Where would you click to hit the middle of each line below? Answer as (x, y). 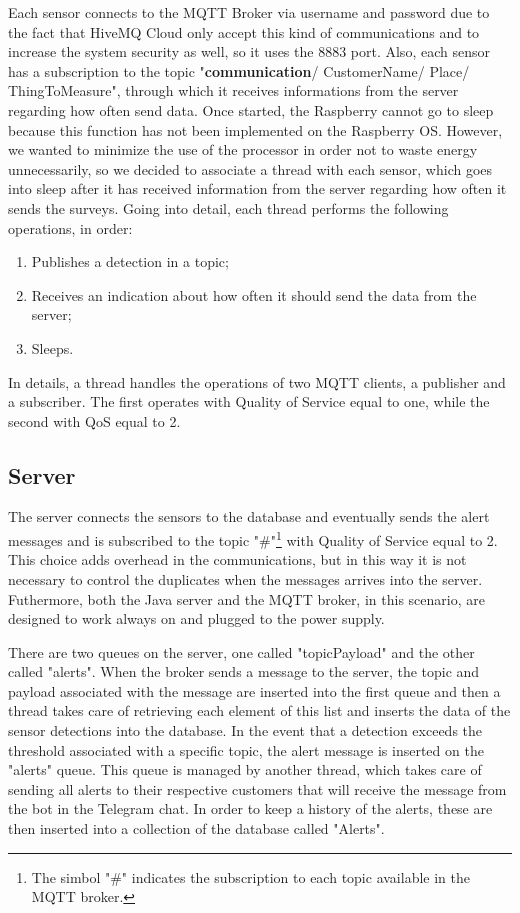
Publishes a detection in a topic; (130, 261)
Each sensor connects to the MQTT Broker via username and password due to (249, 12)
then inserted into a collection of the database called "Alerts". (196, 828)
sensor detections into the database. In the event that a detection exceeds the (245, 730)
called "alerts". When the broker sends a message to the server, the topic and (244, 671)
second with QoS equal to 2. (94, 420)
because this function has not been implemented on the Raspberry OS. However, (255, 129)
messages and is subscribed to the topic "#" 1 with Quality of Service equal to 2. (253, 538)
